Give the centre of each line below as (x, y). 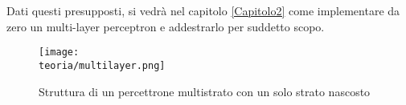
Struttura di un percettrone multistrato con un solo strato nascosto (205, 91)
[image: (59, 52)
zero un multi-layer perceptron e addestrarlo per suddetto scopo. (166, 26)
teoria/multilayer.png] (102, 65)
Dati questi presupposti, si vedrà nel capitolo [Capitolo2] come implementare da (203, 10)
